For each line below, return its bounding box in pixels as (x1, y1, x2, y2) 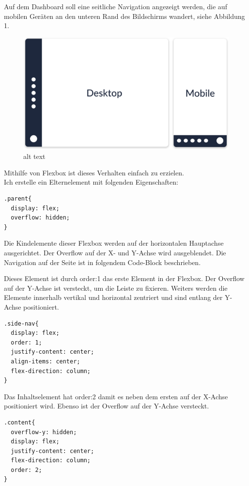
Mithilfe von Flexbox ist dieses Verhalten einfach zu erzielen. (4, 167, 184, 177)
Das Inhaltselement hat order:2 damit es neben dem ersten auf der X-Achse (4, 391, 228, 401)
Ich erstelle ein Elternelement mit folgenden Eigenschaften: (4, 177, 178, 187)
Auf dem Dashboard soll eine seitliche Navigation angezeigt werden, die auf (4, 1, 227, 11)
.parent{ (4, 195, 32, 203)
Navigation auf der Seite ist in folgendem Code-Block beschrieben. (4, 257, 201, 267)
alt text (23, 151, 46, 161)
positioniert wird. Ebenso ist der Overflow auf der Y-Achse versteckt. (4, 401, 209, 411)
